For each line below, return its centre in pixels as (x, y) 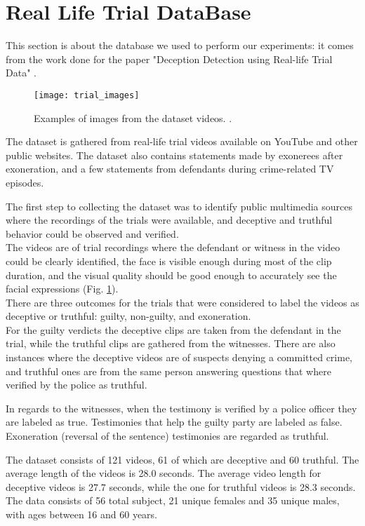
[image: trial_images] (87, 95)
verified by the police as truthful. (77, 385)
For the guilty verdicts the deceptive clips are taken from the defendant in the (173, 329)
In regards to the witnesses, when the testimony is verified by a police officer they (181, 408)
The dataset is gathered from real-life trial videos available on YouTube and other (182, 141)
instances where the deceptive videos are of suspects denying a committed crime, (179, 357)
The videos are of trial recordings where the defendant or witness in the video (173, 247)
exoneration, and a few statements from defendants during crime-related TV (170, 169)
